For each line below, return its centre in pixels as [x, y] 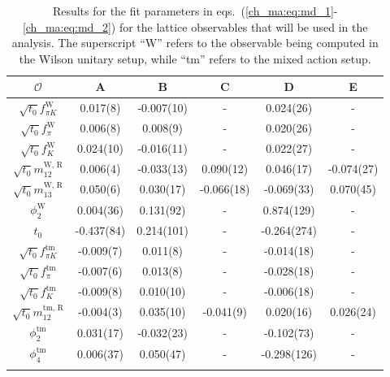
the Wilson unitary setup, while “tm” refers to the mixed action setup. [195, 58]
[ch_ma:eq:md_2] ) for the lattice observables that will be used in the [195, 26]
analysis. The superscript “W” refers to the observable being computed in [195, 43]
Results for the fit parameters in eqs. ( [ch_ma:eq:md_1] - [195, 11]
